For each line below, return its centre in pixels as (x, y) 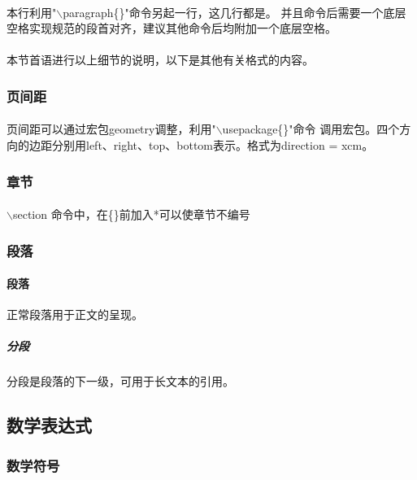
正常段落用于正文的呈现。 (75, 314)
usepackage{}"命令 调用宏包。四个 (311, 129)
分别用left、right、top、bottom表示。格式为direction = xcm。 (213, 145)
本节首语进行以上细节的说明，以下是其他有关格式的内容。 (160, 60)
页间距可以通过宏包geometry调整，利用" (111, 129)
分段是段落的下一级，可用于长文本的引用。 (120, 381)
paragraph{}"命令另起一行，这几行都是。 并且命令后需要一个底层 (235, 12)
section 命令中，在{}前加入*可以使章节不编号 (131, 214)
